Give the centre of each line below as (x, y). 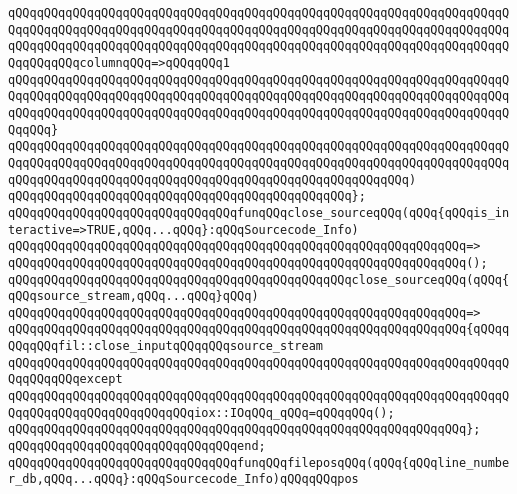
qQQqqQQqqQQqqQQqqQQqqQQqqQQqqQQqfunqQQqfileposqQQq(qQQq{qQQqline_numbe (259, 462)
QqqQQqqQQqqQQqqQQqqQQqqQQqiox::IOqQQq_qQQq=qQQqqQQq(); (201, 412)
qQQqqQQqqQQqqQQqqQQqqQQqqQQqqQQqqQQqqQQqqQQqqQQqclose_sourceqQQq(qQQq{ (259, 279)
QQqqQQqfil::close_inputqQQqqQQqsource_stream (165, 346)
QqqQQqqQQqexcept (65, 379)
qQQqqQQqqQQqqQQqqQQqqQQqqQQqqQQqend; (137, 446)
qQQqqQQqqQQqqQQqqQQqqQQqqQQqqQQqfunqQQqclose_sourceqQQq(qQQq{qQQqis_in (259, 212)
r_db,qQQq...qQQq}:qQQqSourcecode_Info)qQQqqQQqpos (183, 479)
